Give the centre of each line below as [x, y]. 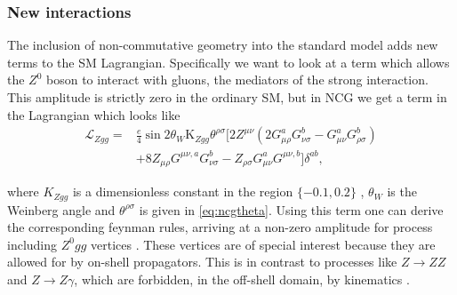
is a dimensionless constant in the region [183, 191]
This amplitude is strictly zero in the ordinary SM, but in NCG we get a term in [227, 97]
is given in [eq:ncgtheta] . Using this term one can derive [291, 209]
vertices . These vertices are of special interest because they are [263, 244]
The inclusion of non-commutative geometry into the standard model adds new [223, 45]
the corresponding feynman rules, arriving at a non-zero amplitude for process [220, 227]
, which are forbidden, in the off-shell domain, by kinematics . [242, 279]
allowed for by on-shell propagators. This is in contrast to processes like [202, 262]
